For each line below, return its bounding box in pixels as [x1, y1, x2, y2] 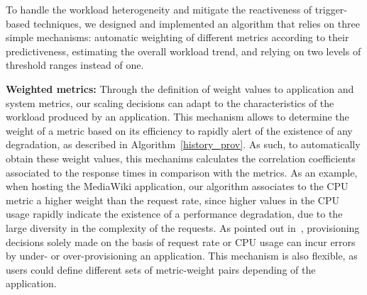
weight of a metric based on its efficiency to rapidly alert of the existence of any [6, 123, 353, 138]
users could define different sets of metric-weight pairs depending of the [6, 262, 316, 277]
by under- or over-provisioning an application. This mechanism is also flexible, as [6, 248, 358, 263]
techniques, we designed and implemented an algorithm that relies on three [33, 16, 360, 30]
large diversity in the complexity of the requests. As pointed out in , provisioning [6, 220, 360, 235]
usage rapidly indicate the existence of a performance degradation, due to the [6, 206, 343, 221]
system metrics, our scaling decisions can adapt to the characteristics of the [6, 95, 334, 110]
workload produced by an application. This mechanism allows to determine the [6, 109, 349, 124]
